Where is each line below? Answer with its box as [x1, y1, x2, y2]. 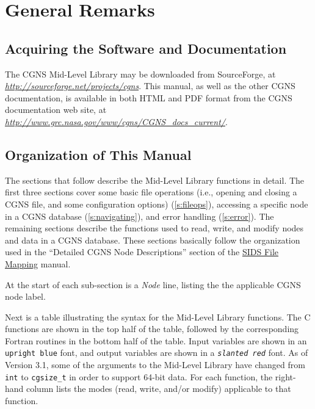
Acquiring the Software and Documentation [5, 38, 287, 57]
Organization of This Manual [5, 145, 192, 164]
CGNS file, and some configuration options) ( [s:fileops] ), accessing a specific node [5, 197, 308, 210]
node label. [5, 290, 46, 303]
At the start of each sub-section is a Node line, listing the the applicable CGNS [5, 278, 301, 291]
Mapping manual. [5, 257, 71, 270]
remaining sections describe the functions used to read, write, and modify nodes [5, 222, 304, 234]
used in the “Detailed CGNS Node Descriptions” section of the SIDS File [5, 245, 279, 258]
